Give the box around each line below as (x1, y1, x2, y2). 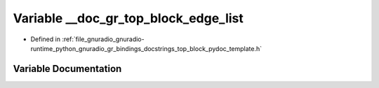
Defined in (30, 35, 61, 43)
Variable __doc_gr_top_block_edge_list (13, 10, 244, 26)
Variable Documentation (13, 63, 122, 75)
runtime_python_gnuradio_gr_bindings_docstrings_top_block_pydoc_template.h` (30, 44, 262, 52)
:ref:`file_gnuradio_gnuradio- (62, 35, 145, 43)
